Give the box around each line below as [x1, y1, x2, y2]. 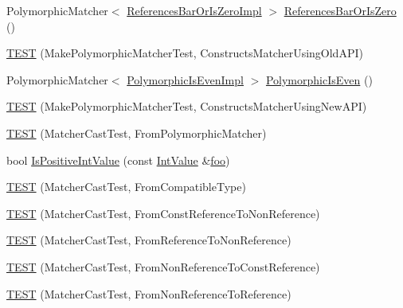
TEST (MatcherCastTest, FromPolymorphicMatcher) [6, 124, 267, 141]
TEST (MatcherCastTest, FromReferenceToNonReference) [6, 232, 291, 248]
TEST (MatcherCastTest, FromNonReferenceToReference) [6, 285, 291, 302]
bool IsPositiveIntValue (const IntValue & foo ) [6, 151, 230, 168]
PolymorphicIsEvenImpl [127, 71, 244, 88]
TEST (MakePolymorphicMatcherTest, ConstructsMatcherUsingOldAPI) [6, 45, 363, 61]
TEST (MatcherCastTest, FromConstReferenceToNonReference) [6, 205, 320, 221]
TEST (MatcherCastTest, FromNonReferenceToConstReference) [6, 258, 320, 275]
